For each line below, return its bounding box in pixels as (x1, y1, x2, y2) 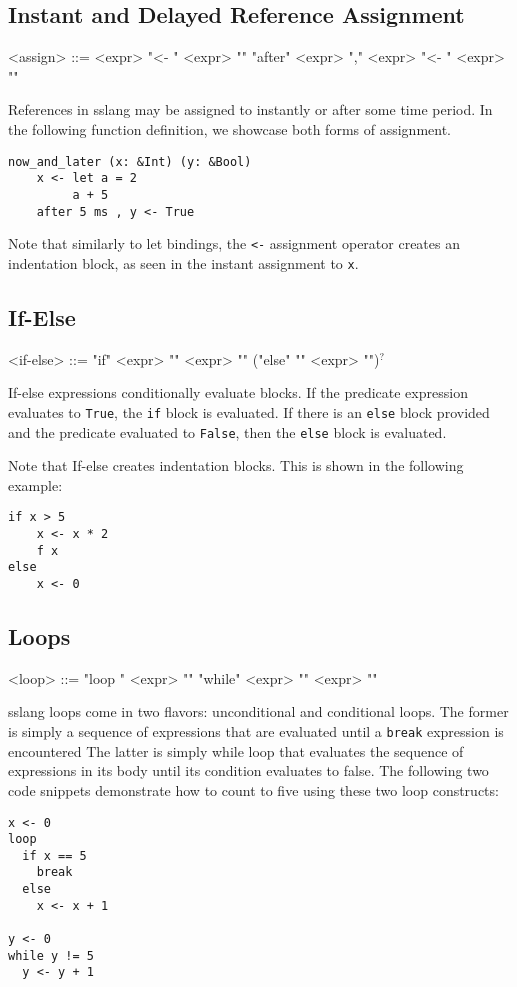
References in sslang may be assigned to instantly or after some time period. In (8, 99, 493, 120)
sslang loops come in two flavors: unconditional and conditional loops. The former (8, 701, 509, 722)
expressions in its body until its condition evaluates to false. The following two (8, 760, 489, 781)
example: (8, 474, 63, 495)
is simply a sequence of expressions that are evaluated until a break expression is (8, 721, 504, 742)
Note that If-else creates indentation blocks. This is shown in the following (8, 455, 464, 476)
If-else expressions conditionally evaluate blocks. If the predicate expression (8, 382, 468, 403)
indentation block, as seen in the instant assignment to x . (8, 252, 359, 273)
